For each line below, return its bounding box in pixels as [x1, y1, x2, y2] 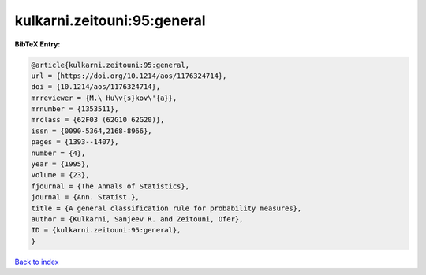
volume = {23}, [31, 170, 90, 180]
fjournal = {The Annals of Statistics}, [31, 181, 189, 191]
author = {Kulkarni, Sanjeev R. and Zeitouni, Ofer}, [31, 215, 244, 224]
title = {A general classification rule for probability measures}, [31, 203, 302, 213]
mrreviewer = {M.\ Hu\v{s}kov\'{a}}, [31, 93, 177, 102]
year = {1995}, [31, 160, 90, 169]
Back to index [14, 257, 59, 266]
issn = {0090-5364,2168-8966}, [31, 126, 153, 136]
